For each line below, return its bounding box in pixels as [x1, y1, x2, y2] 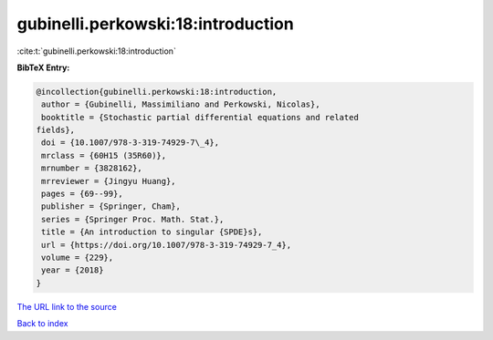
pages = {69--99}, [41, 189, 123, 200]
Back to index [16, 318, 68, 329]
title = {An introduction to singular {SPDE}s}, [41, 227, 263, 237]
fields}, [36, 125, 76, 136]
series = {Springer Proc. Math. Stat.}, [41, 214, 225, 224]
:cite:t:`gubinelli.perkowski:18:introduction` [16, 46, 177, 57]
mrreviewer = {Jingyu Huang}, [41, 176, 177, 186]
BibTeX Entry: [16, 62, 70, 73]
